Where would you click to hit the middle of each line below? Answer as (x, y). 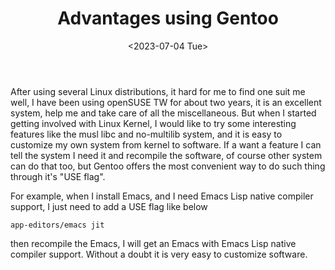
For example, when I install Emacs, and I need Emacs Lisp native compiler (162, 196)
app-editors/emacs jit (57, 225)
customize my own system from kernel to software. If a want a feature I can (166, 144)
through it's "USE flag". (58, 176)
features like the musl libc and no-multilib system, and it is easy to (146, 134)
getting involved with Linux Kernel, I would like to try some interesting (153, 123)
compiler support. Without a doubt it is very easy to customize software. (159, 254)
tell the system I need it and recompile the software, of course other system (166, 155)
